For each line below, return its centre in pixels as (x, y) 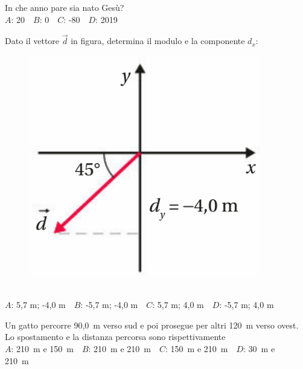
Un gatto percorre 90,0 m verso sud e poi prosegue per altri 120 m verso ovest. (152, 325)
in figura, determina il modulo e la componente (158, 41)
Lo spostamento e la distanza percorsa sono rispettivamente (115, 337)
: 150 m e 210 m (197, 348)
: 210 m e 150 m (42, 348)
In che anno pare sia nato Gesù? (65, 7)
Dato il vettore (32, 41)
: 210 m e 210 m (120, 348)
